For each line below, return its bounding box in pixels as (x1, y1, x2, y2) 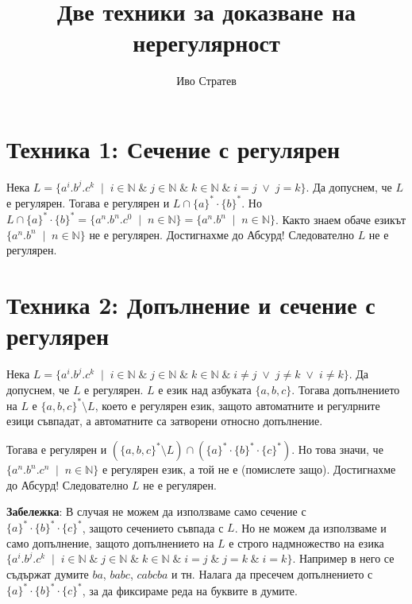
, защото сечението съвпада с (82, 519, 224, 536)
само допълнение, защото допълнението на (6, 534, 214, 551)
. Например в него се (292, 550, 395, 567)
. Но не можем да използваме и (234, 519, 387, 536)
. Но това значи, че (291, 441, 383, 457)
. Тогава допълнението (291, 381, 400, 397)
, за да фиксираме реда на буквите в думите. (82, 582, 298, 598)
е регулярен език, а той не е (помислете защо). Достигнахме (102, 461, 396, 477)
